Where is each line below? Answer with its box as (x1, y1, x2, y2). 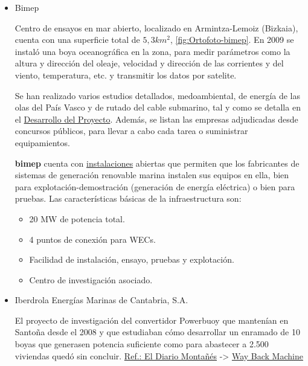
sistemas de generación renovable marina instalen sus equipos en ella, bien (14, 169, 289, 181)
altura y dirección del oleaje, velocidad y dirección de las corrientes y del (14, 57, 284, 69)
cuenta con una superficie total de (14, 33, 140, 46)
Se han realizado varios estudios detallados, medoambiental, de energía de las (14, 89, 301, 101)
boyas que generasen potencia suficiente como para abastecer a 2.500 (14, 338, 269, 350)
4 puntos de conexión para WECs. (29, 233, 156, 245)
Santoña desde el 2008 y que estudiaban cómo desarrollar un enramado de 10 (14, 326, 300, 338)
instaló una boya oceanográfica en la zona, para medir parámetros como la (14, 45, 290, 57)
